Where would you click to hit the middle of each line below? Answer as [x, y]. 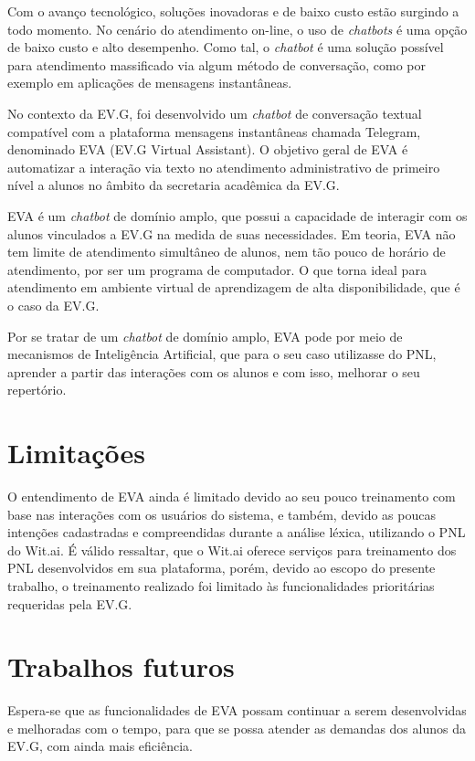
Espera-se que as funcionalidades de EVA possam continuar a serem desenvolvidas [237, 710]
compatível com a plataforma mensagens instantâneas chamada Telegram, [214, 131]
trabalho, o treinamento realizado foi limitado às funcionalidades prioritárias [221, 585]
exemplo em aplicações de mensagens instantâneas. [150, 83]
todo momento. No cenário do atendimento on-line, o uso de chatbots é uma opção [237, 29]
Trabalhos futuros [121, 666]
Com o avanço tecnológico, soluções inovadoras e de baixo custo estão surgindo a [233, 11]
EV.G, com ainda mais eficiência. [100, 746]
